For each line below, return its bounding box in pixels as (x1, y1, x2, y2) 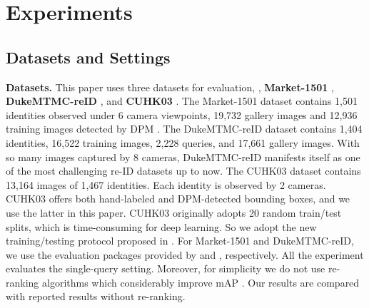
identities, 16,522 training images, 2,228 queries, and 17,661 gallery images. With (6, 135, 360, 150)
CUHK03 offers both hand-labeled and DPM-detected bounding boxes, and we (6, 191, 350, 206)
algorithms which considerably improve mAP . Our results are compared (42, 274, 360, 289)
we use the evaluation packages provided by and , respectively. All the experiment (6, 247, 364, 262)
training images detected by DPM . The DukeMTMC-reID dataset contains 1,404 (6, 121, 363, 136)
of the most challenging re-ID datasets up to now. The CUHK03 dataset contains (6, 163, 361, 178)
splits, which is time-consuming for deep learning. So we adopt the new (6, 219, 317, 234)
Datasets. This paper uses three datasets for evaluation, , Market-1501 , (6, 79, 334, 94)
